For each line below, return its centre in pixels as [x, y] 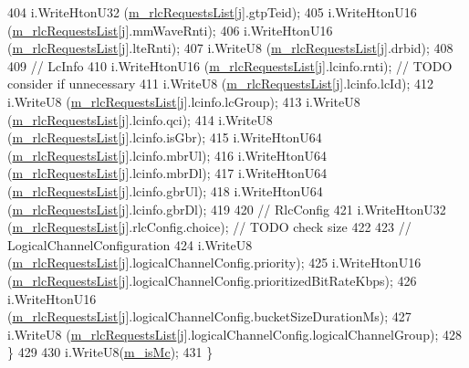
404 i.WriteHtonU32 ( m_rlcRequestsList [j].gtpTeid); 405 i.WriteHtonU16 [212, 12]
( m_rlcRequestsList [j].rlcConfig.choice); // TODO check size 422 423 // [209, 227]
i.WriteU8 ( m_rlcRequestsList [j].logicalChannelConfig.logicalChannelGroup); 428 [234, 334]
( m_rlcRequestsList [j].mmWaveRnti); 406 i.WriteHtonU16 [170, 30]
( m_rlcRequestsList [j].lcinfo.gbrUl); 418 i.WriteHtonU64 [165, 190]
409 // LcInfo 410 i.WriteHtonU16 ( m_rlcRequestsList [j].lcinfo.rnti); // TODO [230, 65]
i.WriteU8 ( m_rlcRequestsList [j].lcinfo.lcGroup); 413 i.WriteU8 [184, 101]
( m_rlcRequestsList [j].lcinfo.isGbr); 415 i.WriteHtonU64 [165, 137]
